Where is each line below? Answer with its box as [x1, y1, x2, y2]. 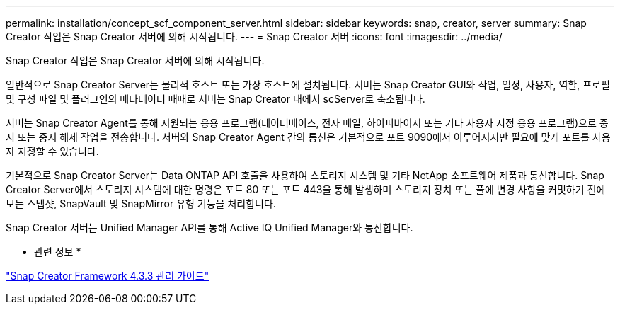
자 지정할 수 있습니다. [6, 145, 99, 157]
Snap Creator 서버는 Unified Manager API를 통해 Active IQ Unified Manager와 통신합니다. [6, 222, 413, 234]
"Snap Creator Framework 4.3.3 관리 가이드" [6, 270, 209, 282]
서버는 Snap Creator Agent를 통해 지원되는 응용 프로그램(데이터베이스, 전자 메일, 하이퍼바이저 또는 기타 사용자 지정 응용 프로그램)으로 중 [6, 117, 609, 129]
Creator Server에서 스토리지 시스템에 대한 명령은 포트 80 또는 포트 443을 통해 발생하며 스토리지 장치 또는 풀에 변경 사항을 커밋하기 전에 [6, 183, 606, 195]
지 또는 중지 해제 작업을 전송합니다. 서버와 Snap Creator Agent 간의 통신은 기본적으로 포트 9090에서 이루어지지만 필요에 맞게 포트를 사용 [6, 131, 611, 143]
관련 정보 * [34, 246, 81, 258]
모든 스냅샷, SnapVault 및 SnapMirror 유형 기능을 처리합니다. [6, 197, 276, 209]
